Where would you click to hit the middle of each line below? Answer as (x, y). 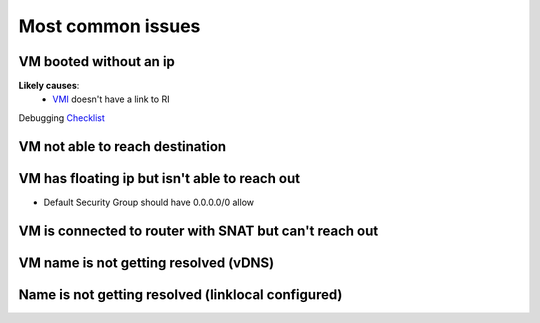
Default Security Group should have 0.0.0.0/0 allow (149, 202)
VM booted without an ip (96, 61)
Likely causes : (49, 86)
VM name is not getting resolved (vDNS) (146, 262)
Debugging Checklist (61, 117)
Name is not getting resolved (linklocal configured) (180, 294)
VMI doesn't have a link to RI (111, 99)
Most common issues (109, 26)
